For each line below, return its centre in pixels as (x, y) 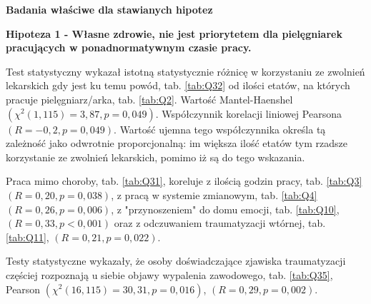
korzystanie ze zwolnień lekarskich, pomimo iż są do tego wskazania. (155, 157)
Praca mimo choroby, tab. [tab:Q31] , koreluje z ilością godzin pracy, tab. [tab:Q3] (184, 181)
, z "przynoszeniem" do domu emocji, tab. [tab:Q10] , (225, 209)
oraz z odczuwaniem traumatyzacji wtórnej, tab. (220, 223)
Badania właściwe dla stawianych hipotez (109, 9)
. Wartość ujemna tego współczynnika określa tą (220, 129)
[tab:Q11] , (28, 237)
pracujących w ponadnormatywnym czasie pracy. (129, 47)
